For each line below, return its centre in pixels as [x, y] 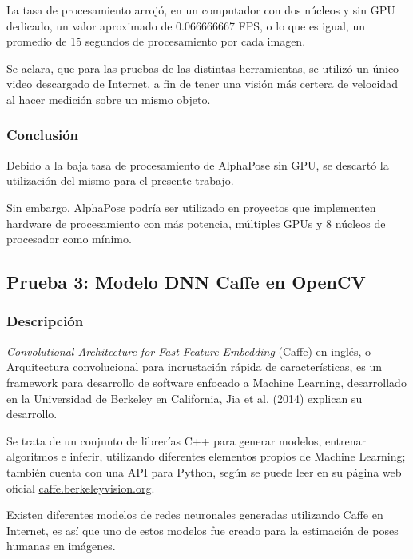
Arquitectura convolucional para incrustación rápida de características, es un [194, 367]
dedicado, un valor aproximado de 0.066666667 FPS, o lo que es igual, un [186, 25]
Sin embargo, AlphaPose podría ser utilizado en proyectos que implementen [191, 207]
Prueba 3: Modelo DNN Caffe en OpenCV [186, 282]
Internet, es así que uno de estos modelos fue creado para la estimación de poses [203, 530]
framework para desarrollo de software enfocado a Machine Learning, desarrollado [206, 382]
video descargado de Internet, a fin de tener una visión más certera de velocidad [203, 84]
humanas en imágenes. [61, 546]
